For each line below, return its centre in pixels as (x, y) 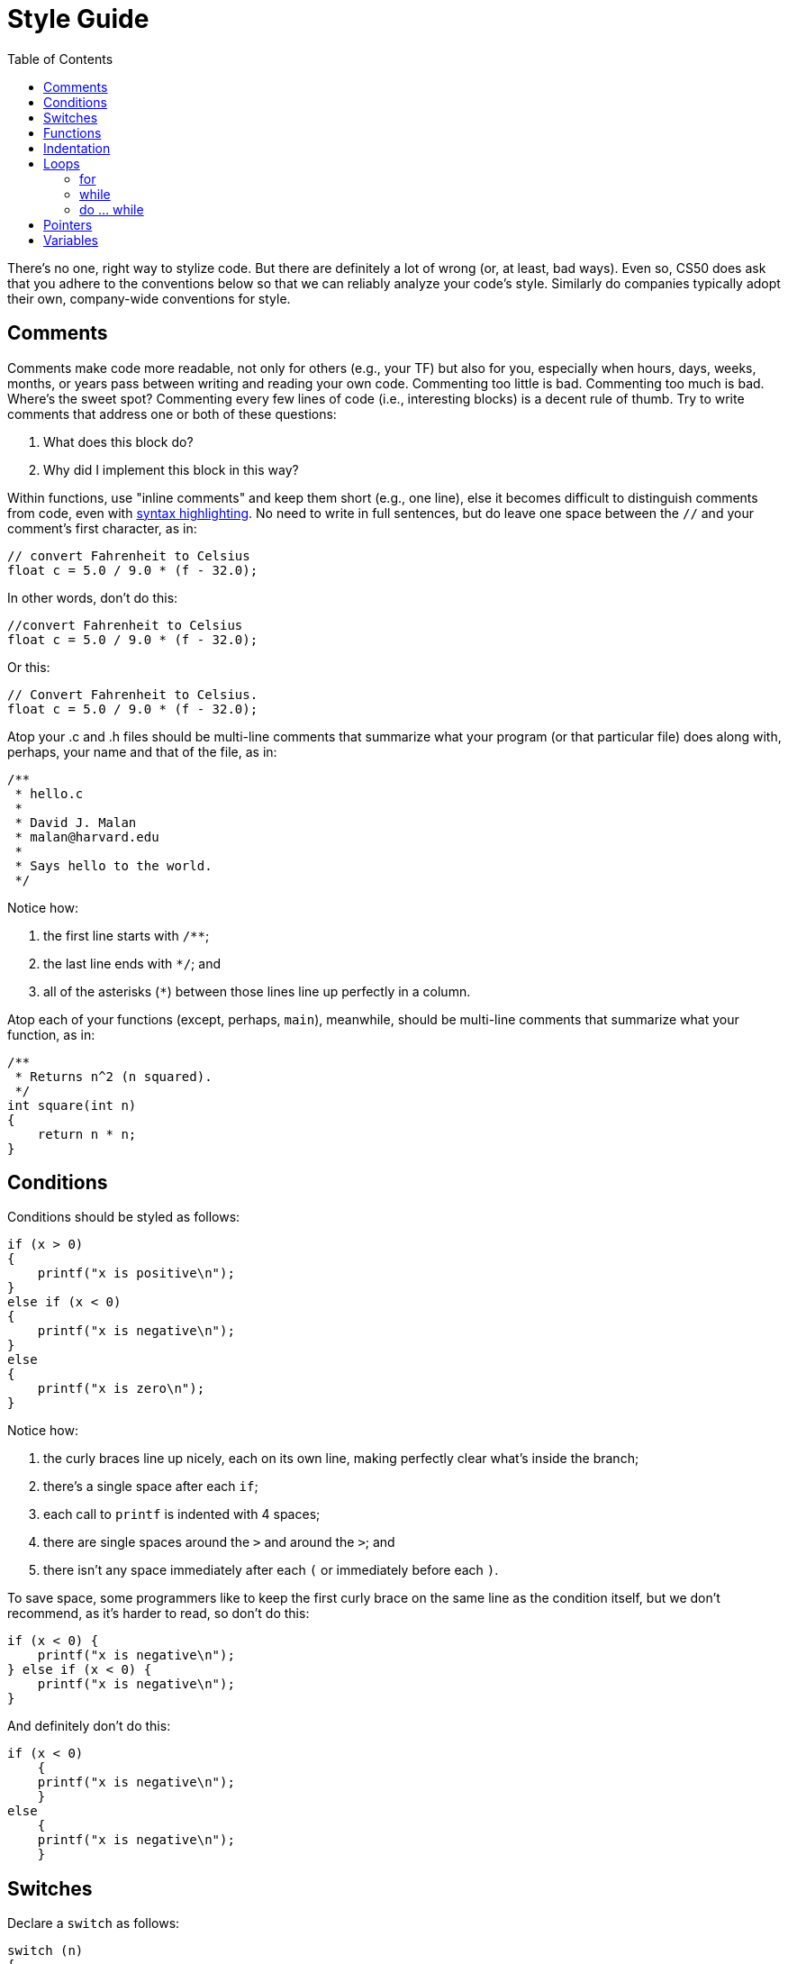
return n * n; (87, 1134)
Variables (71, 240)
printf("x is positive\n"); (136, 1273)
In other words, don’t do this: (93, 597)
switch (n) (45, 1951)
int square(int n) (72, 1105)
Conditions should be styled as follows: (124, 1217)
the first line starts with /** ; (127, 935)
